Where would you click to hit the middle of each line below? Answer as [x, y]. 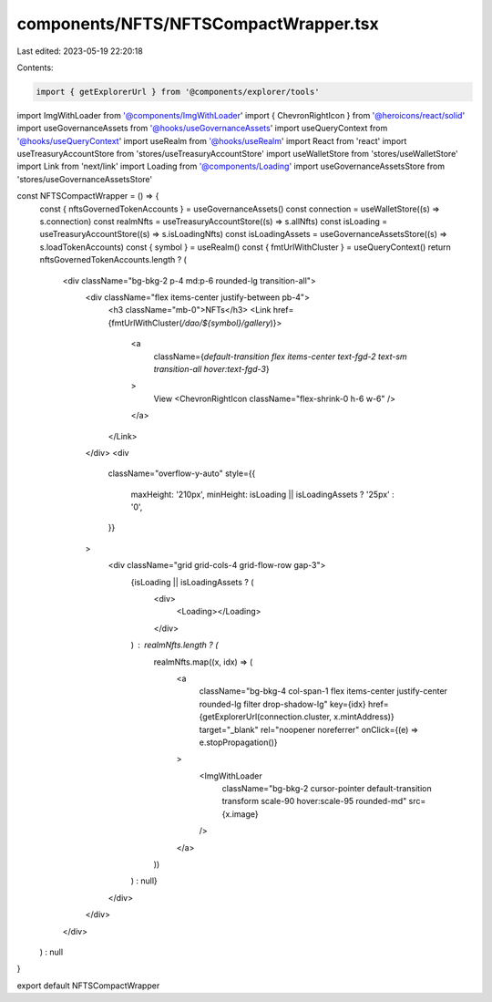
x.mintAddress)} [364, 717]
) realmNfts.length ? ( [174, 645]
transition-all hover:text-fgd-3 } [211, 368]
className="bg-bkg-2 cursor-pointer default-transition [327, 789]
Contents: [35, 67]
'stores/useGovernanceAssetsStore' [85, 179]
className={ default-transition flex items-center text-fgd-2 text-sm [280, 356]
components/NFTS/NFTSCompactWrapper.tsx [198, 24]
